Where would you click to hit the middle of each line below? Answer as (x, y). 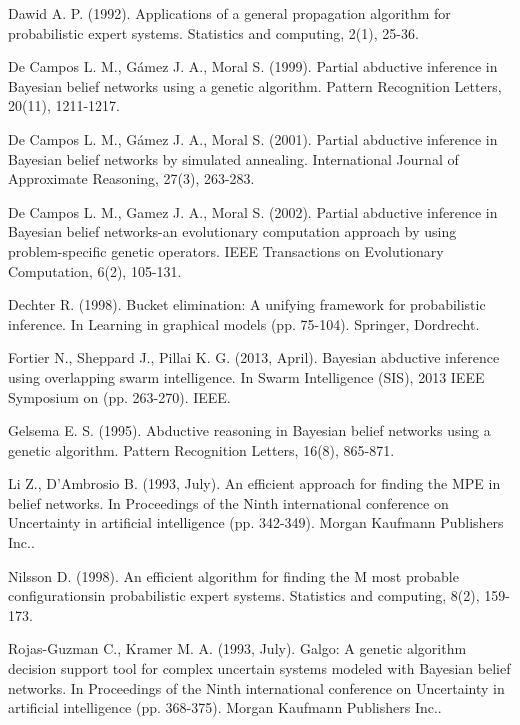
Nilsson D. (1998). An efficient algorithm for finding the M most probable (233, 575)
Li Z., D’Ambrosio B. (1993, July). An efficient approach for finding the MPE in (254, 483)
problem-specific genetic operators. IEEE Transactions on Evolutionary (226, 250)
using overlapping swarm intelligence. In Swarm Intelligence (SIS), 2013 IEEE (246, 376)
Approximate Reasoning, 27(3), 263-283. (131, 178)
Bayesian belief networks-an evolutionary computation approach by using (232, 231)
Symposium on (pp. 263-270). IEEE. (119, 396)
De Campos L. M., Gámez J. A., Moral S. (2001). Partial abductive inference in (253, 138)
